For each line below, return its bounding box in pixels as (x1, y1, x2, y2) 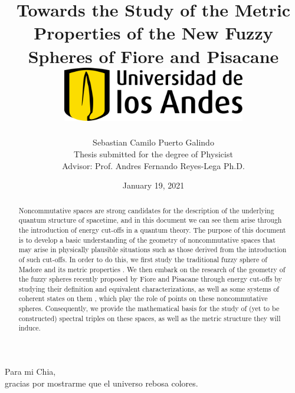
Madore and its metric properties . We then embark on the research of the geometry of (18, 264, 286, 274)
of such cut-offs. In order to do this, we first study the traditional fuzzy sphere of (18, 254, 267, 264)
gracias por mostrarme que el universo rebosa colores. (5, 377, 198, 389)
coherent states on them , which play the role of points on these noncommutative (18, 293, 268, 303)
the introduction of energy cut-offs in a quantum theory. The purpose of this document (18, 224, 286, 235)
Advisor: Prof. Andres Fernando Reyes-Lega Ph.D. (62, 159, 245, 171)
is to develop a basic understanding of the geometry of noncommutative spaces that (18, 235, 276, 245)
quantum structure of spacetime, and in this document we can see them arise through (18, 215, 282, 225)
